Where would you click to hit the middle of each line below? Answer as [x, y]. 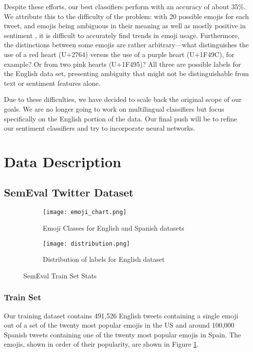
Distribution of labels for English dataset [104, 259]
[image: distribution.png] [86, 244]
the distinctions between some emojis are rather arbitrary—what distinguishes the [126, 45]
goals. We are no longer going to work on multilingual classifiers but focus [114, 108]
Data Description [63, 161]
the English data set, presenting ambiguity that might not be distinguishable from [126, 73]
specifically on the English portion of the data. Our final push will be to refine [121, 118]
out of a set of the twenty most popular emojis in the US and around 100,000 [119, 325]
